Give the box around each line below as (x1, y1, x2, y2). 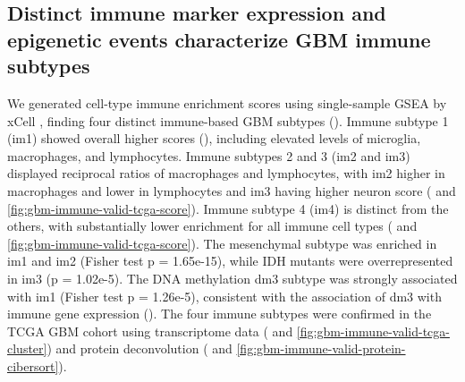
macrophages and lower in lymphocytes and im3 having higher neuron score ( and (7, 181, 456, 199)
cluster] (7, 339, 47, 358)
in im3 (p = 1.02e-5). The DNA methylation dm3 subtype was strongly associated (7, 268, 458, 287)
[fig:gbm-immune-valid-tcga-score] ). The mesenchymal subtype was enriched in (7, 233, 437, 252)
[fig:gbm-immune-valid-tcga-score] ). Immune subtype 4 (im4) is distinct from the (7, 199, 449, 217)
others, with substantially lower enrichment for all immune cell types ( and (7, 216, 418, 235)
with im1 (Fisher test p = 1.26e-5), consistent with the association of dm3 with (7, 286, 442, 305)
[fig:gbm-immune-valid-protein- (236, 339, 406, 358)
